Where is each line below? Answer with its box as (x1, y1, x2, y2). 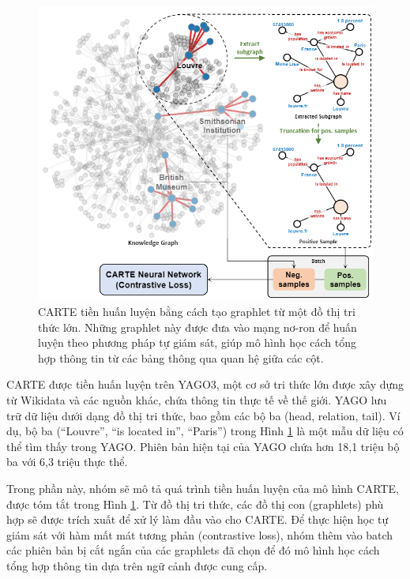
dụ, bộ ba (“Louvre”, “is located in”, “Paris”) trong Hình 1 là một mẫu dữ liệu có (6, 423, 404, 439)
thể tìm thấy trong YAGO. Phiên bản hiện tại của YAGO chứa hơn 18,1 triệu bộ (6, 438, 400, 454)
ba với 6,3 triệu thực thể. (6, 453, 128, 470)
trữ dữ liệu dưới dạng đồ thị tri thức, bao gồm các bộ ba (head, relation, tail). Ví (6, 407, 401, 423)
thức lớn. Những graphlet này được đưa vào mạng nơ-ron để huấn (38, 318, 357, 335)
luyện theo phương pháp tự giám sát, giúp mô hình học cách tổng (38, 334, 357, 351)
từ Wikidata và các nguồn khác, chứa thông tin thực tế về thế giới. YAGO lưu (6, 392, 387, 408)
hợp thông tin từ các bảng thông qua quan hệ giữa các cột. (38, 349, 324, 366)
